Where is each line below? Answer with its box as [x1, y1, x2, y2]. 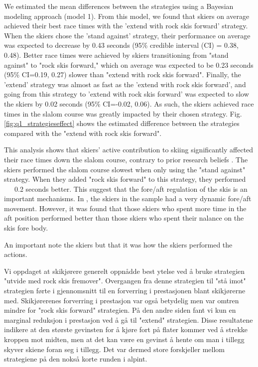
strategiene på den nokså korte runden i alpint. [4, 354, 147, 364]
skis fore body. [4, 223, 48, 233]
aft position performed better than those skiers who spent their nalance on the [4, 213, 244, 223]
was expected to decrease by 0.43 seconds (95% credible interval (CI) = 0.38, [4, 40, 239, 50]
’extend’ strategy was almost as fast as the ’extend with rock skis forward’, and [4, 79, 246, 89]
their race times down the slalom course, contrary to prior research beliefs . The [4, 154, 248, 164]
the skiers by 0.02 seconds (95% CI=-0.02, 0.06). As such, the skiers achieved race [4, 98, 254, 109]
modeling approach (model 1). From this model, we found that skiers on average [4, 10, 250, 21]
